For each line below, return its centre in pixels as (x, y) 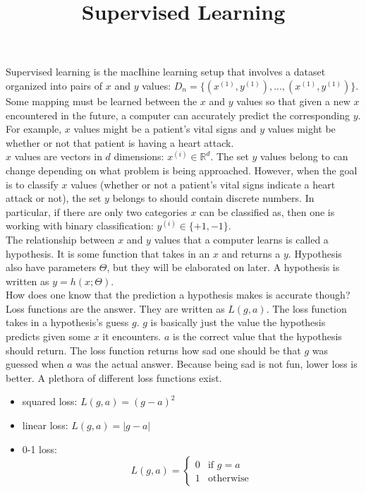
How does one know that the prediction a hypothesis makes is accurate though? (178, 295)
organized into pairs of (54, 85)
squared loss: (50, 401)
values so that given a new (293, 101)
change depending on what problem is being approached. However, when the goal (182, 170)
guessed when (35, 364)
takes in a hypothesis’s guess (67, 322)
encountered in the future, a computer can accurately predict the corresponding (178, 115)
